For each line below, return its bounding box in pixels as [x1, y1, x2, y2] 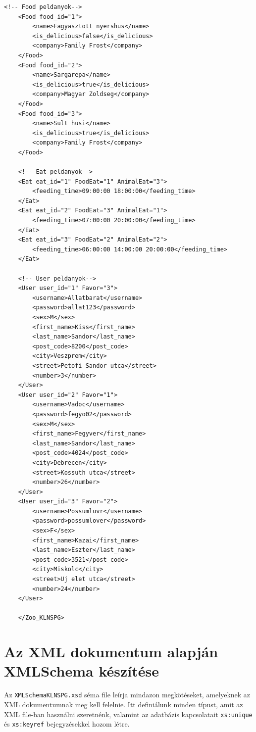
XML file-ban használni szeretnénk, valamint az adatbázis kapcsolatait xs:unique [4, 709, 253, 719]
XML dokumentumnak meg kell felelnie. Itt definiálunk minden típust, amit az [4, 699, 243, 709]
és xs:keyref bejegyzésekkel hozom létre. [4, 719, 130, 729]
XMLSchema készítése [4, 661, 159, 681]
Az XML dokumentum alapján [4, 641, 218, 662]
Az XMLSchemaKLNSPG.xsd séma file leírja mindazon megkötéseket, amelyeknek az [4, 689, 251, 700]
